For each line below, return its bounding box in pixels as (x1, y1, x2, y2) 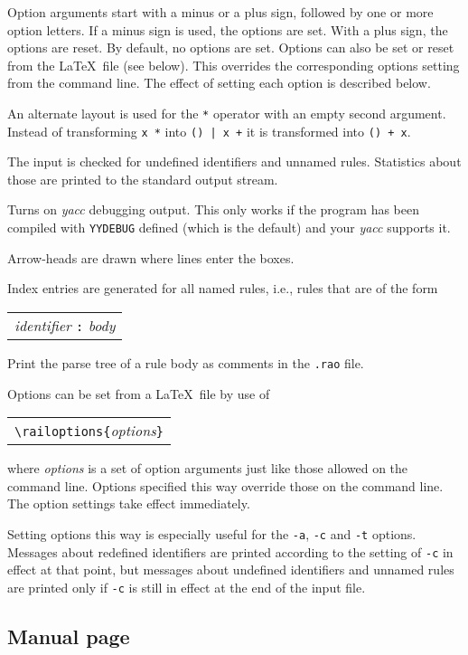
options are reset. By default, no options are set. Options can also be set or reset (7, 38, 454, 57)
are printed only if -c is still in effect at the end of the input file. (7, 577, 366, 596)
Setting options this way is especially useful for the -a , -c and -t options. (7, 524, 417, 543)
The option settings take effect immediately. (7, 494, 250, 513)
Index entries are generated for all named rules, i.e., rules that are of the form (7, 279, 438, 298)
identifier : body (14, 314, 116, 336)
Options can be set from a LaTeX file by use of (7, 384, 270, 403)
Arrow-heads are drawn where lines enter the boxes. (7, 248, 295, 267)
